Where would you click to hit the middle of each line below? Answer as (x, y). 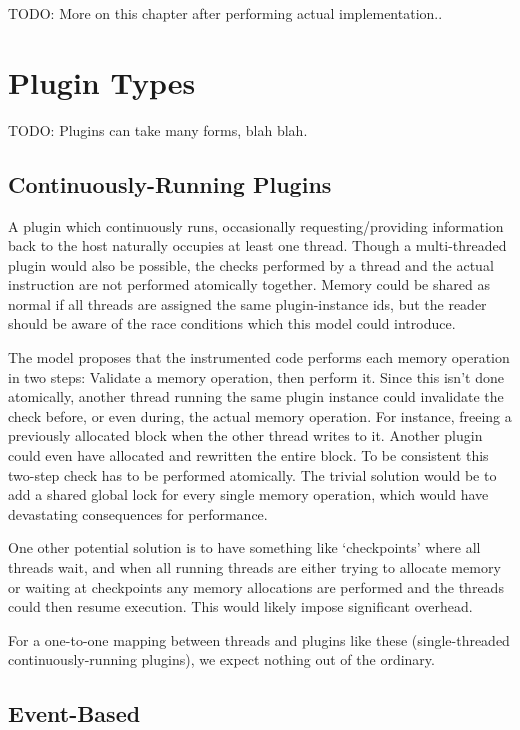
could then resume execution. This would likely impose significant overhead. (240, 606)
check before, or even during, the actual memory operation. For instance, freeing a (260, 415)
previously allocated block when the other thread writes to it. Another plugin (245, 435)
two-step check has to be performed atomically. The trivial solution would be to (252, 474)
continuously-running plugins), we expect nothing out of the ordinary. (221, 659)
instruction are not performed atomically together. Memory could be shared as (249, 284)
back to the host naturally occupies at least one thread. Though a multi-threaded (257, 245)
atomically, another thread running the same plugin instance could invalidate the (256, 396)
